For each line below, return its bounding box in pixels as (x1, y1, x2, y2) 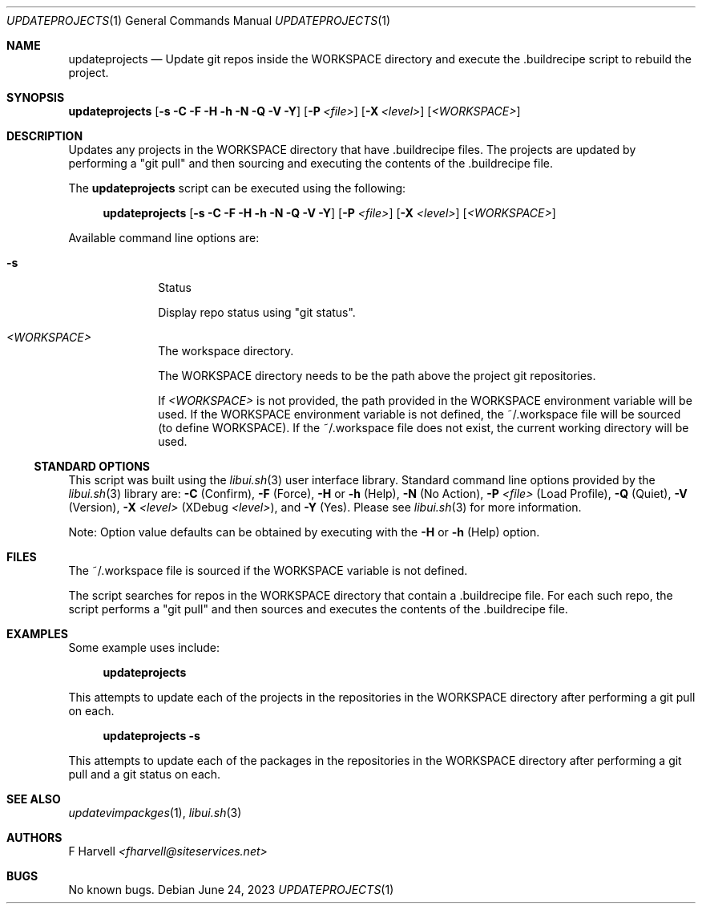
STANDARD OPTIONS (34, 459, 151, 473)
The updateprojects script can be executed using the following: (68, 181, 406, 195)
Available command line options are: (68, 231, 260, 245)
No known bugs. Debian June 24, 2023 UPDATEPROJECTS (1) (68, 883, 394, 896)
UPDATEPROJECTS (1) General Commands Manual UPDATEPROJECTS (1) (6, 14, 391, 27)
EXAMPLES (6, 627, 68, 641)
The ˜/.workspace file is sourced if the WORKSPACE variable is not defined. (68, 564, 468, 577)
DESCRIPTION (6, 129, 83, 143)
